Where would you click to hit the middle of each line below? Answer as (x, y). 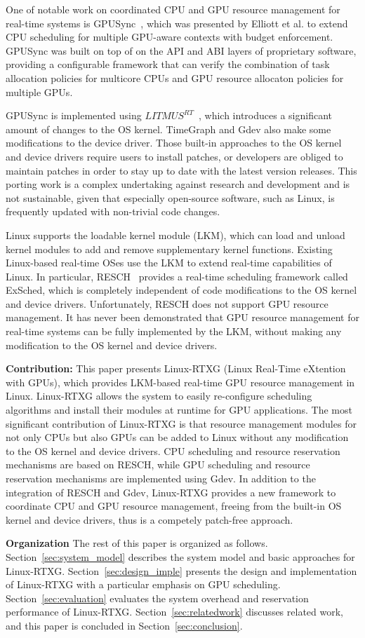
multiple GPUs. (39, 91)
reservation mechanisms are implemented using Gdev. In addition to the (161, 478)
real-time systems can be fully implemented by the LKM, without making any (174, 331)
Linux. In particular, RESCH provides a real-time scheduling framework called (177, 276)
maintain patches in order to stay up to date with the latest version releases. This (181, 170)
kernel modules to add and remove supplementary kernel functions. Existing (169, 249)
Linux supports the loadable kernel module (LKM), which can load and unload (175, 235)
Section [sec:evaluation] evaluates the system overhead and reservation (157, 598)
